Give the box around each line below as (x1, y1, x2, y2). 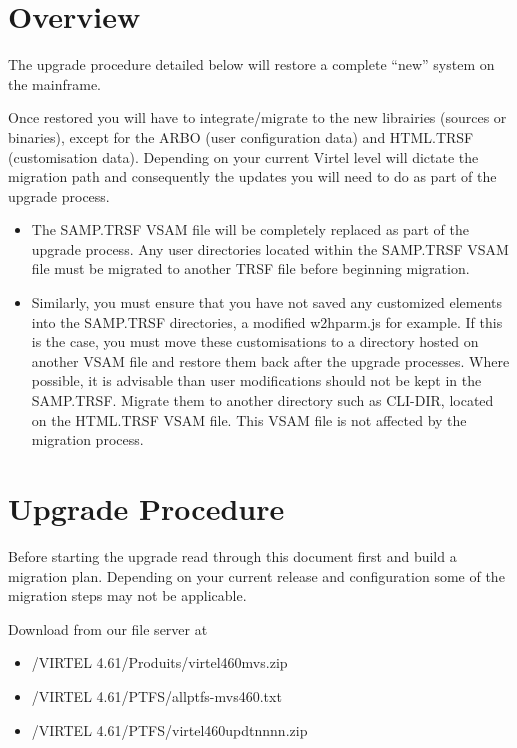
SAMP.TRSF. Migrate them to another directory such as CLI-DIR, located (31, 390, 494, 411)
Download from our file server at (8, 618, 208, 639)
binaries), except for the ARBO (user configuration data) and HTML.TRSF (8, 126, 474, 147)
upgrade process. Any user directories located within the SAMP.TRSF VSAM (31, 238, 509, 259)
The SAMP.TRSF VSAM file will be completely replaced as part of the (31, 219, 469, 240)
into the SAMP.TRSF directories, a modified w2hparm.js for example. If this (31, 311, 503, 332)
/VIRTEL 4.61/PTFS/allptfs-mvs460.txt (31, 685, 282, 706)
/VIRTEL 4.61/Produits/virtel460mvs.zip (31, 652, 288, 673)
